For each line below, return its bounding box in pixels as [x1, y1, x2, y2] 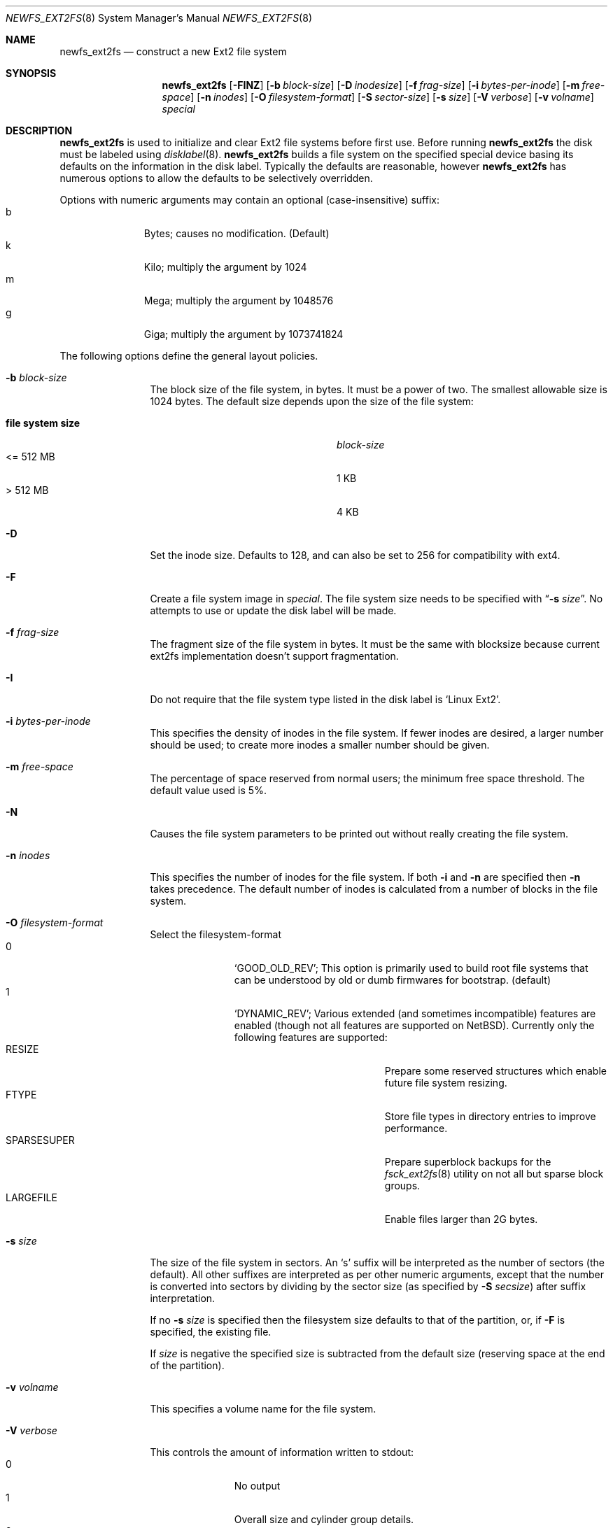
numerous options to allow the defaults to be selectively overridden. [59, 172, 373, 184]
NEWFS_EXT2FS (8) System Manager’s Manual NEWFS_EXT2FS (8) [6, 12, 312, 24]
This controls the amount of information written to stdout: [150, 1446, 414, 1458]
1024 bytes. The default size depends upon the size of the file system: [150, 395, 474, 407]
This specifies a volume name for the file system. [150, 1403, 376, 1415]
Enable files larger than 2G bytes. [384, 1213, 538, 1225]
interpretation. [150, 1292, 216, 1304]
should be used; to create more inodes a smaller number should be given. [150, 739, 490, 751]
